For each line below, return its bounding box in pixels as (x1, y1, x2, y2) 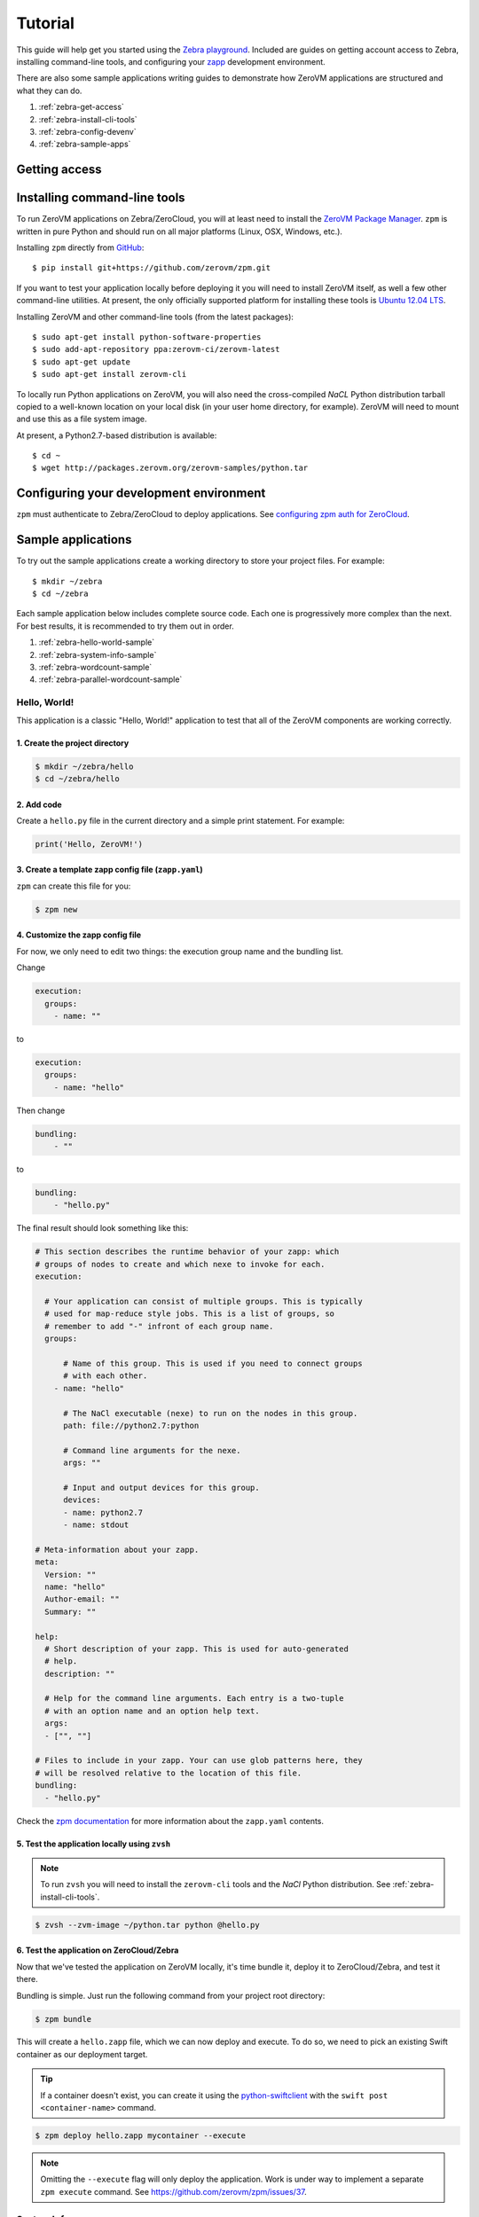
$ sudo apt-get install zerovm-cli (32, 369, 187, 380)
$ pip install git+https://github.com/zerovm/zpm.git (32, 262, 271, 273)
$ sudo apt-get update (32, 356, 131, 367)
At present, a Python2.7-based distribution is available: (16, 430, 217, 441)
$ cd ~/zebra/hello (35, 773, 120, 784)
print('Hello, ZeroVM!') (35, 839, 144, 849)
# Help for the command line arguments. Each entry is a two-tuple (44, 1694, 344, 1704)
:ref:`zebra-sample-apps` (38, 138, 131, 150)
